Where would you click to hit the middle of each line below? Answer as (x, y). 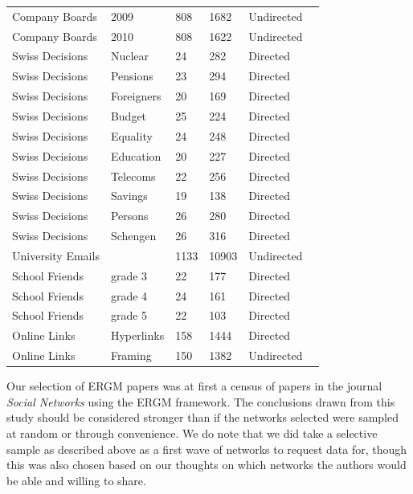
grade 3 (129, 275)
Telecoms (133, 176)
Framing (131, 355)
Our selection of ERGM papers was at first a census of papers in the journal (194, 386)
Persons (129, 216)
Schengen (133, 236)
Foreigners (136, 96)
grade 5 (129, 315)
